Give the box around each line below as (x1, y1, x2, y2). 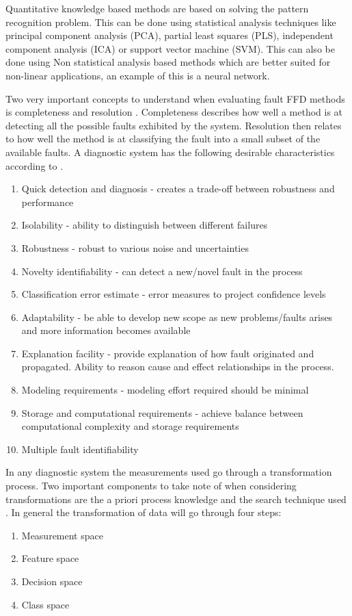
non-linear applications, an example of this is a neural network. (5, 68, 270, 82)
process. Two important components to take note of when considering (5, 478, 297, 493)
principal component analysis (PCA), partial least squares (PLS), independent (5, 28, 334, 42)
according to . (5, 158, 64, 172)
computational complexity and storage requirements (21, 419, 239, 433)
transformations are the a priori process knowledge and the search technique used (5, 491, 347, 506)
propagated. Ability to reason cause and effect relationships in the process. (21, 359, 334, 374)
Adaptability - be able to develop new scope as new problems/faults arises (21, 309, 333, 324)
